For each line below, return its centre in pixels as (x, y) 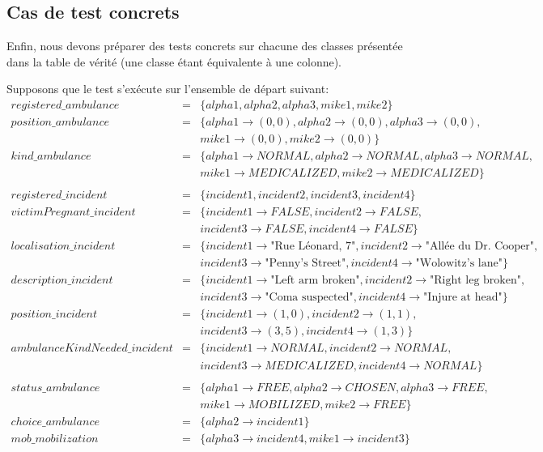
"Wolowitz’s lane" (459, 264)
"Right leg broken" (475, 281)
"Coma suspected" (309, 298)
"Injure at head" (463, 298)
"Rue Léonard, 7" (313, 247)
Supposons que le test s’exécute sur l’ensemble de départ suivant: (168, 89)
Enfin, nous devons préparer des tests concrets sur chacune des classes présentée (205, 46)
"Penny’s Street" (305, 264)
